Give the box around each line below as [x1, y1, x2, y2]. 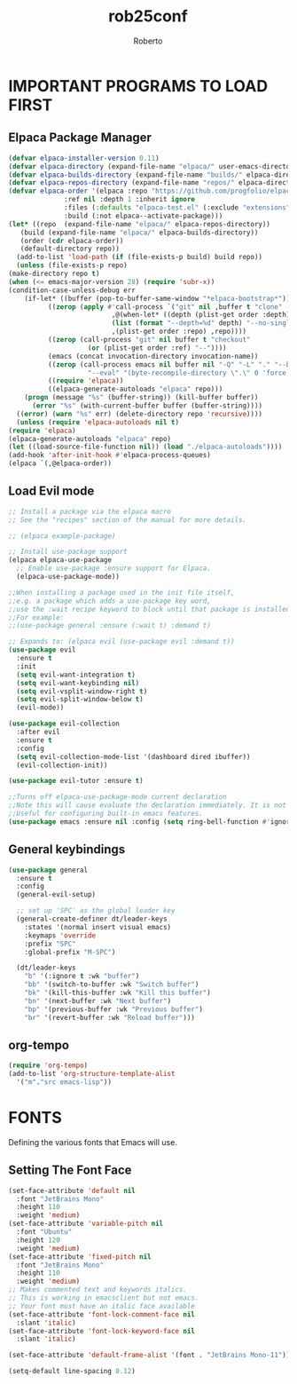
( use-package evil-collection [8, 719, 121, 729]
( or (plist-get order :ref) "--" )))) [87, 344, 227, 352]
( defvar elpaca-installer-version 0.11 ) [8, 154, 160, 162]
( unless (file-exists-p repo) [16, 261, 128, 270]
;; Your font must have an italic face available [8, 1301, 196, 1310]
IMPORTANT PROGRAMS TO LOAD [8, 75, 268, 96]
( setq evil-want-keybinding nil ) [16, 678, 140, 687]
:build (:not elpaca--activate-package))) [64, 211, 223, 220]
